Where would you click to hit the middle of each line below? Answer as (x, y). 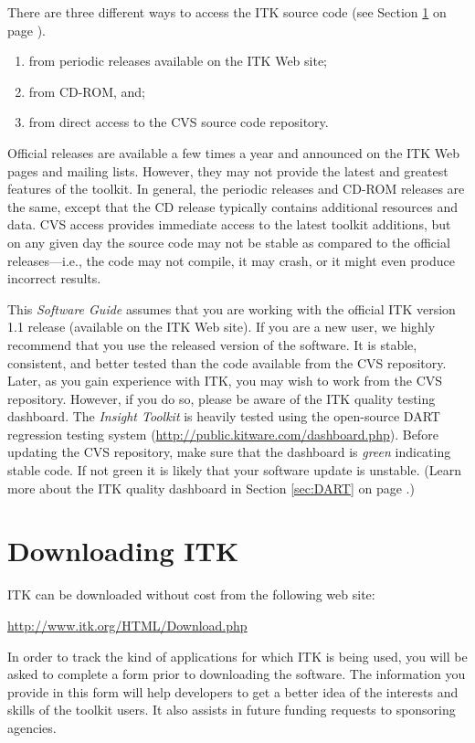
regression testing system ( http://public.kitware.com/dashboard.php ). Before (223, 434)
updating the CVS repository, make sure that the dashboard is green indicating (229, 452)
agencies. (32, 727)
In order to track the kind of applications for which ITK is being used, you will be (237, 656)
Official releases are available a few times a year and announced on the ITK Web (233, 152)
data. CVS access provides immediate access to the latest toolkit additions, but (229, 224)
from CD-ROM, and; (87, 91)
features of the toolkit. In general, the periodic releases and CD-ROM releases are (236, 189)
